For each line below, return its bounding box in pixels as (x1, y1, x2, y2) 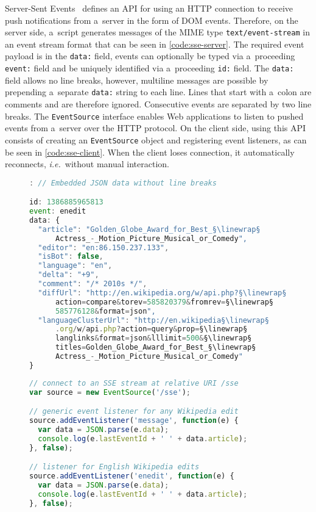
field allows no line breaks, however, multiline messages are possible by (5, 73, 269, 86)
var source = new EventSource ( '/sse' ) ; (29, 388, 191, 397)
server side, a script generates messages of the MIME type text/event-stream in (5, 26, 310, 38)
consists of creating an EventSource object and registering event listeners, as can (5, 133, 307, 146)
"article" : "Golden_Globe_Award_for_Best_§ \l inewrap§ (38, 225, 261, 234)
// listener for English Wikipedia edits (29, 463, 200, 472)
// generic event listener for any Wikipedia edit (29, 407, 239, 416)
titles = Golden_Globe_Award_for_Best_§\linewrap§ (55, 343, 256, 352)
